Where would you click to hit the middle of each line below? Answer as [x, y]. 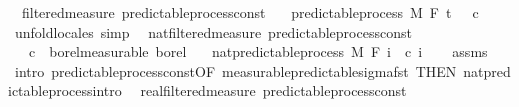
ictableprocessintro [65, 90]
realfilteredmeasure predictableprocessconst [273, 90]
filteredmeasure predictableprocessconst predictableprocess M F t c [250, 12]
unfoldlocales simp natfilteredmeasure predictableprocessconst [213, 31]
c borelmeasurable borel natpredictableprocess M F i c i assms [258, 51]
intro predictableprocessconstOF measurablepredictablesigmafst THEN [235, 70]
